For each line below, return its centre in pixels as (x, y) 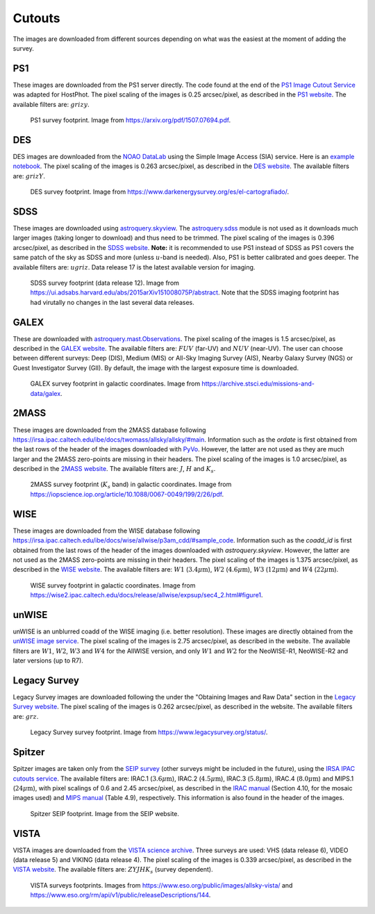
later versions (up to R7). (48, 660)
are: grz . (26, 716)
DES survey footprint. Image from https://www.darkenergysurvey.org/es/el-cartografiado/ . (160, 192)
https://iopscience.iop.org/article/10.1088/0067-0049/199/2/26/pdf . (127, 494)
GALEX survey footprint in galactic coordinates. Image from (115, 384)
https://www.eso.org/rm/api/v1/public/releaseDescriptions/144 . (120, 895)
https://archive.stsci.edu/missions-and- (258, 384)
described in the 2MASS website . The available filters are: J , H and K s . (114, 470)
